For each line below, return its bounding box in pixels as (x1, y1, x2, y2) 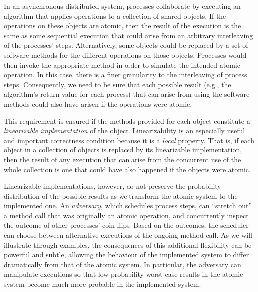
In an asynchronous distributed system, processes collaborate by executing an (4, 1, 241, 11)
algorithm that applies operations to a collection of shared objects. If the (4, 10, 226, 21)
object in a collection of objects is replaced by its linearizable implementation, (4, 145, 242, 155)
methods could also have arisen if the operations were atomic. (4, 98, 192, 109)
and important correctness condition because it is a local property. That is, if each (4, 135, 254, 145)
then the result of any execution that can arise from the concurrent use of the (4, 154, 241, 164)
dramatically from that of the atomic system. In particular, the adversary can (4, 259, 241, 269)
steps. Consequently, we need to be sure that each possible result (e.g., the (4, 79, 231, 89)
